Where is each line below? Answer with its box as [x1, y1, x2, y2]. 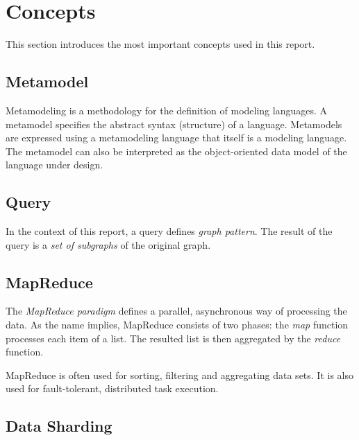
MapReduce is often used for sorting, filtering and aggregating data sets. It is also [6, 367, 354, 382]
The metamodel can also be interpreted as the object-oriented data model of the [6, 143, 347, 158]
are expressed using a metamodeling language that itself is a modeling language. [6, 130, 347, 145]
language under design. [6, 157, 103, 172]
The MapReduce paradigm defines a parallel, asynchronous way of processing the [6, 303, 347, 318]
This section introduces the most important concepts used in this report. [6, 37, 315, 51]
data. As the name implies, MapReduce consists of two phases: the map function [6, 317, 349, 332]
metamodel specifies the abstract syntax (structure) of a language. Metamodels [6, 116, 342, 131]
